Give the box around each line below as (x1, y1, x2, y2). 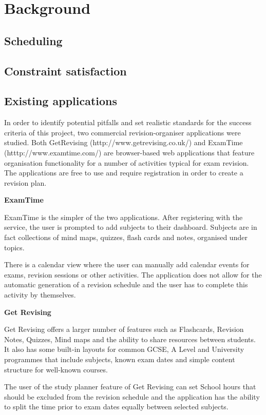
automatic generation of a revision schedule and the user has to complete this (4, 279, 248, 290)
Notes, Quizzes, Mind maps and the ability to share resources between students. (4, 333, 256, 344)
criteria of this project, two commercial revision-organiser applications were (4, 127, 241, 137)
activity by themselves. (4, 289, 76, 300)
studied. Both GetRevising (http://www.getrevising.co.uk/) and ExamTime (4, 137, 243, 148)
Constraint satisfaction (4, 63, 127, 78)
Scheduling (4, 32, 63, 48)
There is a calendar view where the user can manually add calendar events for (4, 259, 250, 270)
